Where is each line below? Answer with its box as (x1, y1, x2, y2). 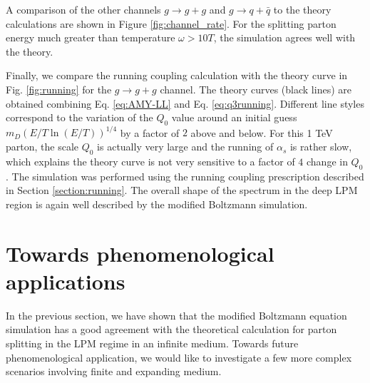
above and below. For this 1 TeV (190, 125, 333, 140)
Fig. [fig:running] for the (6, 81, 112, 96)
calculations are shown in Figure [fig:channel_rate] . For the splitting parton (6, 16, 336, 31)
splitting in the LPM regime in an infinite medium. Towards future (6, 335, 299, 350)
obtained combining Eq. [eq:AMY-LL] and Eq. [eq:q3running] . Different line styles (6, 96, 364, 111)
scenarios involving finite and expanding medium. (6, 364, 222, 379)
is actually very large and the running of (97, 139, 274, 154)
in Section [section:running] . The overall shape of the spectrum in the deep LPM (6, 183, 358, 198)
